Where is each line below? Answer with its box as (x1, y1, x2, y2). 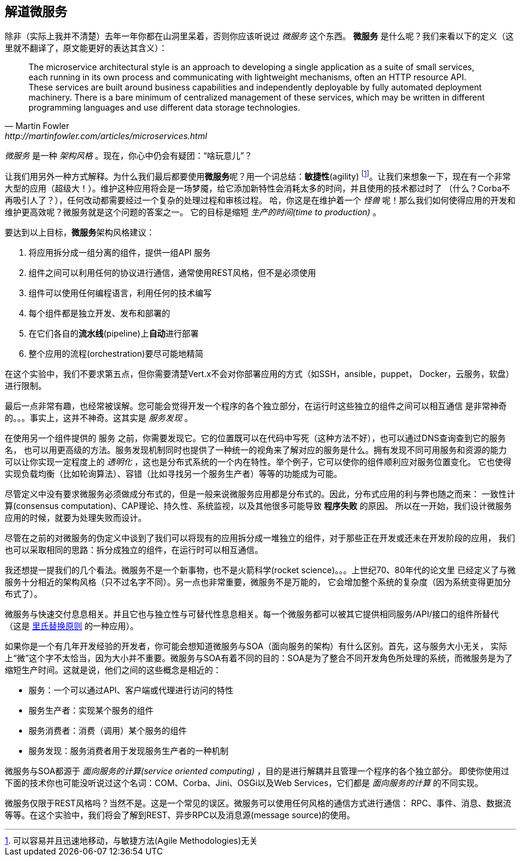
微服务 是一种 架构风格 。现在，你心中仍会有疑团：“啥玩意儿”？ (5, 150, 253, 161)
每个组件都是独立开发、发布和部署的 (29, 308, 170, 319)
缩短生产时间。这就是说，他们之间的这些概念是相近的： (5, 665, 221, 675)
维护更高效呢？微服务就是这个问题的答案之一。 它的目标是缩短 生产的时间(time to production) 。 (5, 207, 381, 218)
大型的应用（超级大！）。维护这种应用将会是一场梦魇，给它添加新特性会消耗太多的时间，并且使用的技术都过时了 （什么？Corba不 (5, 183, 510, 194)
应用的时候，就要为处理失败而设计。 (5, 513, 146, 523)
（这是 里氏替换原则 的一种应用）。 (5, 621, 139, 631)
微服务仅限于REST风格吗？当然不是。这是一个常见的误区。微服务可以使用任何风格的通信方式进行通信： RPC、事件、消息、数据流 (5, 798, 511, 809)
